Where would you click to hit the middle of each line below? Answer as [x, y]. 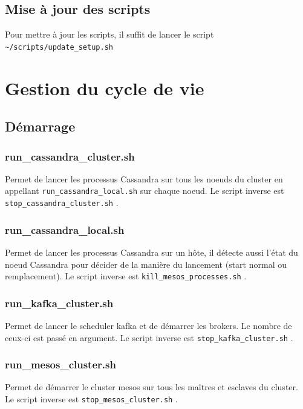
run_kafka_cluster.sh [59, 303]
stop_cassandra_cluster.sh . [62, 203]
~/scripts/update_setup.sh [59, 47]
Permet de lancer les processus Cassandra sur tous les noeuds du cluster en [144, 178]
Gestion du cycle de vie [105, 88]
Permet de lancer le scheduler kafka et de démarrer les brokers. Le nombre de [148, 326]
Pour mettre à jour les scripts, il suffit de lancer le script [109, 34]
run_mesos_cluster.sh [60, 364]
